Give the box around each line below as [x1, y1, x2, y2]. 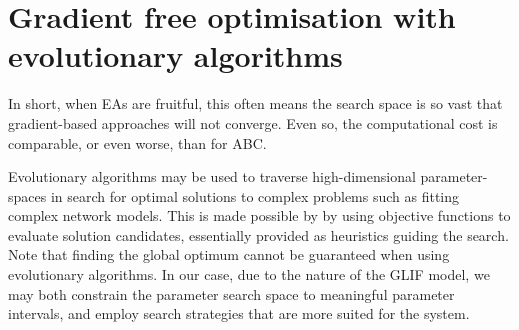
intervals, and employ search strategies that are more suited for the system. [8, 303, 470, 324]
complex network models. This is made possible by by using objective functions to [8, 205, 511, 226]
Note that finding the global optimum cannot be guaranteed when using [8, 244, 450, 265]
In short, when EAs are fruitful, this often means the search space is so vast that [8, 93, 503, 114]
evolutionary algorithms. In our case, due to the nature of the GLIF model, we [8, 264, 490, 285]
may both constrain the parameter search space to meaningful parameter [8, 283, 455, 304]
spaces [8, 185, 47, 206]
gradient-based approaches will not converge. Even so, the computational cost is [8, 112, 498, 133]
